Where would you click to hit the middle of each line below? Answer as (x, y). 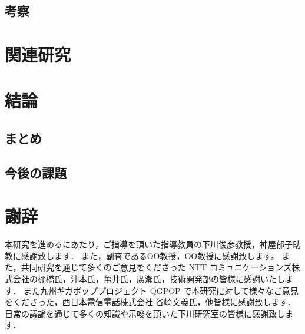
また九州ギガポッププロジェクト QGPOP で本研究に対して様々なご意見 (161, 290)
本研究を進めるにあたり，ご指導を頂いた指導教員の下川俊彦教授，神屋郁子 (149, 244)
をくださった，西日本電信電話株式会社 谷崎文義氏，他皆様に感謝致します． (150, 302)
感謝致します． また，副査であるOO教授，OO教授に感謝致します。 (150, 255)
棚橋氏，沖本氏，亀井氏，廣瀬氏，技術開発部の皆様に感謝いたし (161, 279)
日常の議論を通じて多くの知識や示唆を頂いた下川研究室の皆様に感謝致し (145, 313)
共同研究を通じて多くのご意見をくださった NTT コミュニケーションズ (156, 267)
